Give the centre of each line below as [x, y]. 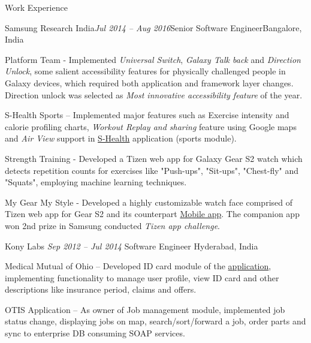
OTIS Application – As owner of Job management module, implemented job [145, 309]
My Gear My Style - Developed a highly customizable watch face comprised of [149, 202]
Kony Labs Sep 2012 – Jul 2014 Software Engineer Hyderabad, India [132, 246]
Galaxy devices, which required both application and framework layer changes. [149, 82]
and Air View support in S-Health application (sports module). [121, 138]
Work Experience [36, 7]
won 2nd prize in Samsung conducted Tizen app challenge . [113, 225]
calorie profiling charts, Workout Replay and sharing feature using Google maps [151, 126]
